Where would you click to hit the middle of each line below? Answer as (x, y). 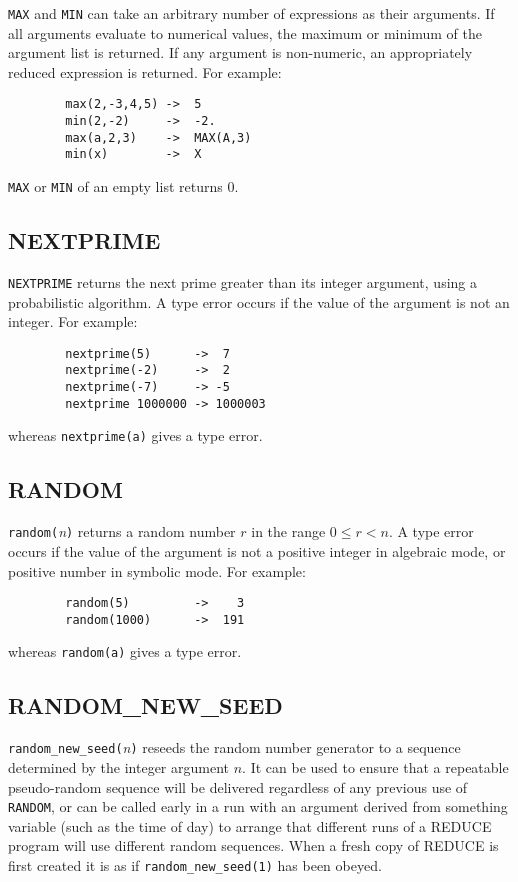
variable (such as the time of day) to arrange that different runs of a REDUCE (250, 825)
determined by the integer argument (119, 766)
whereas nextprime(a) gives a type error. (135, 435)
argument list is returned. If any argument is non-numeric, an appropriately (240, 52)
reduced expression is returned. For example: (145, 71)
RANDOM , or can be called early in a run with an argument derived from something (258, 806)
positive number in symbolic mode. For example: (157, 570)
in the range (288, 531)
